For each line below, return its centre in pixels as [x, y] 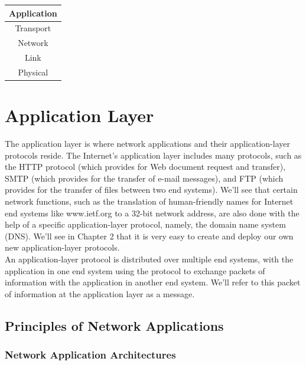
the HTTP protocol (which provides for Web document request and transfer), [145, 167]
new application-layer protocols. [62, 247]
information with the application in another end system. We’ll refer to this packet [153, 282]
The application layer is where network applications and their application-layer [147, 144]
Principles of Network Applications [114, 325]
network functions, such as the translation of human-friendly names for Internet [149, 201]
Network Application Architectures [90, 355]
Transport [33, 28]
